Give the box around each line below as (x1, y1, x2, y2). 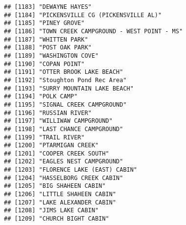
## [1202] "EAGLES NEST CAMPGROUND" (4, 158, 123, 165)
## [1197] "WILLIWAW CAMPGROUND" (4, 117, 113, 125)
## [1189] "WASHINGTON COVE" (4, 52, 99, 59)
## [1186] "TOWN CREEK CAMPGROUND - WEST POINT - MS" (4, 27, 183, 35)
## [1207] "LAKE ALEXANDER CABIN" (4, 199, 116, 206)
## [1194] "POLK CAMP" (4, 93, 78, 100)
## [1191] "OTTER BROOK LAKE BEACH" (4, 68, 123, 76)
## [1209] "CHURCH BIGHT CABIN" (4, 215, 109, 223)
